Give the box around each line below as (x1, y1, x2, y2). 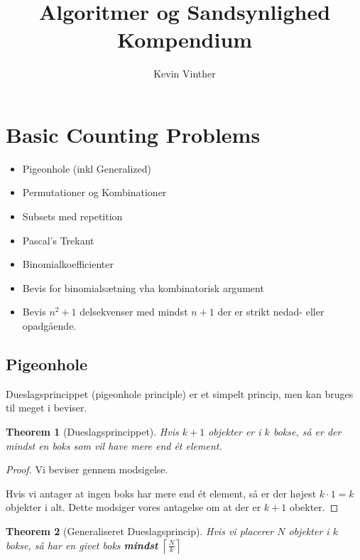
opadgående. (22, 318, 77, 333)
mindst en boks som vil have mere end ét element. (6, 438, 222, 453)
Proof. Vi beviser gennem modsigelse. (6, 462, 168, 477)
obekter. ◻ (289, 500, 339, 515)
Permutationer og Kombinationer (22, 185, 167, 200)
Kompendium (116, 25, 253, 54)
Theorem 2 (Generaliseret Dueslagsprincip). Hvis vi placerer (6, 523, 274, 538)
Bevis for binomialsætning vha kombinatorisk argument (22, 280, 264, 295)
